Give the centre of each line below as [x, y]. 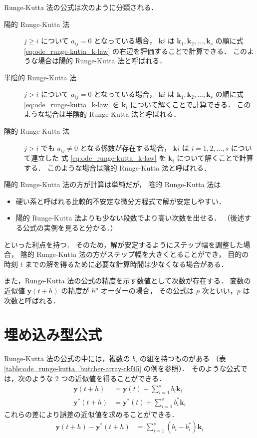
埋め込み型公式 [53, 334]
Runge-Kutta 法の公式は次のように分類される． [81, 7]
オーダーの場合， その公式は [147, 291]
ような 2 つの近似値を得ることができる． [99, 378]
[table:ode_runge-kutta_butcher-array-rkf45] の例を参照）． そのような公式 [122, 368]
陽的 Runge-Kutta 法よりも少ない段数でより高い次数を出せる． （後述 [130, 218]
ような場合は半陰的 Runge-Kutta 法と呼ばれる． [102, 114]
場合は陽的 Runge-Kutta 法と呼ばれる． [102, 61]
